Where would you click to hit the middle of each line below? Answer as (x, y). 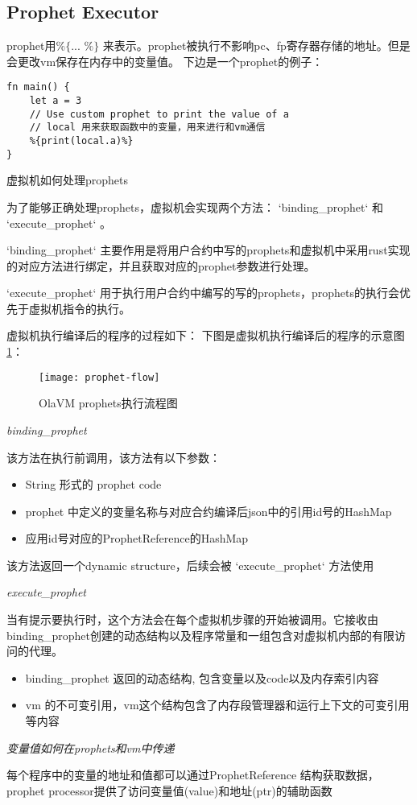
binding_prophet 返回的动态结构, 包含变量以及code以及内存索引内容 (202, 677)
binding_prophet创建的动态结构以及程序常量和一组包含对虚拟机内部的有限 (200, 635)
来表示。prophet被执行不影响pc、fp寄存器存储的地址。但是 (256, 45)
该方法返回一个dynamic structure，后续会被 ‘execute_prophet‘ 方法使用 (190, 565)
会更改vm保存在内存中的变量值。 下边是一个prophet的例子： (165, 61)
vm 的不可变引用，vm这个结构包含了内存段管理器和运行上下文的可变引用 (217, 705)
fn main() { (38, 87)
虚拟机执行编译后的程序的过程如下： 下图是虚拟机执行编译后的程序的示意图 (206, 335)
